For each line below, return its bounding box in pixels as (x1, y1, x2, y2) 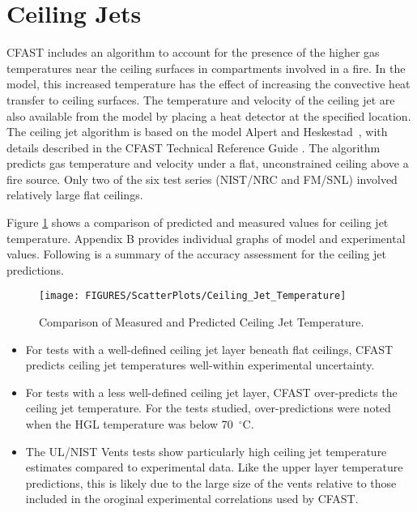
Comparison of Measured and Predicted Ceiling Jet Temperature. (39, 314, 364, 331)
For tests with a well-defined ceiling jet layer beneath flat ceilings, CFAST (25, 340, 394, 357)
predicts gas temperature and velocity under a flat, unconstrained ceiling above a (6, 155, 409, 172)
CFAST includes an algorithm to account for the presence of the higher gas (6, 44, 380, 61)
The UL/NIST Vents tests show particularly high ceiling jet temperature (25, 442, 387, 459)
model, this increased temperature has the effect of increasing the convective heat (6, 75, 411, 92)
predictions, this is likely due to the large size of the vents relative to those (25, 474, 397, 491)
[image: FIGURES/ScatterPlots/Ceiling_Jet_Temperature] (39, 290, 347, 302)
